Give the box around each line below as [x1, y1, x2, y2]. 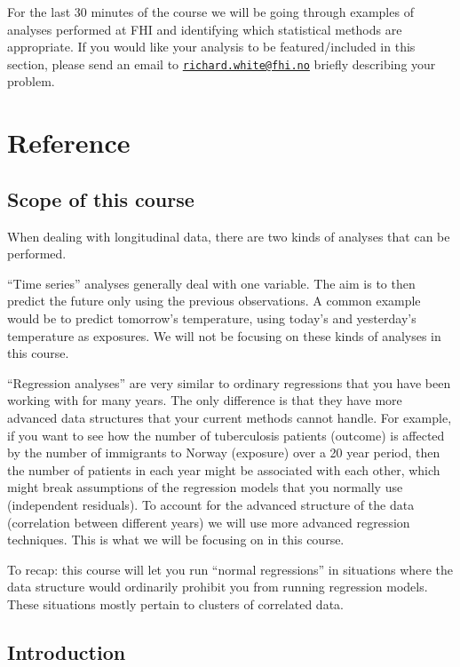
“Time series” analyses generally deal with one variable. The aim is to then [7, 274, 416, 292]
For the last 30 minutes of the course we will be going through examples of [7, 3, 414, 20]
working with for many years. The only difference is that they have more [7, 391, 402, 409]
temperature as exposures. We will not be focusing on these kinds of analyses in [7, 326, 441, 345]
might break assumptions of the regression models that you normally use [7, 478, 403, 496]
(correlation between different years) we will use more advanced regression [7, 512, 410, 531]
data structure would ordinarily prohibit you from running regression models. [7, 577, 428, 596]
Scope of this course [7, 185, 194, 212]
